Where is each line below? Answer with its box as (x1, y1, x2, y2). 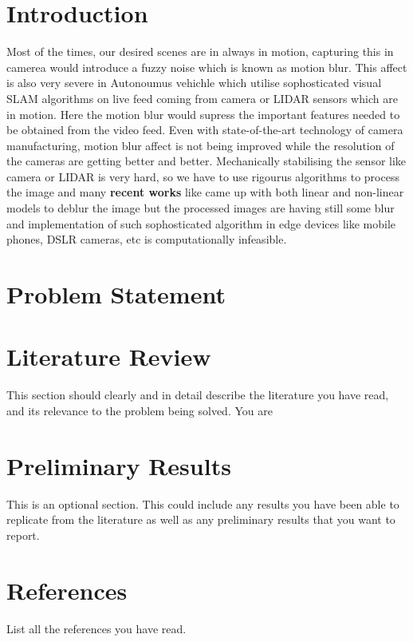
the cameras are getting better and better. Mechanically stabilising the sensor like (6, 153, 407, 169)
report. (6, 526, 40, 543)
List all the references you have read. (6, 620, 187, 636)
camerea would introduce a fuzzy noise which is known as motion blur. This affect (6, 58, 407, 75)
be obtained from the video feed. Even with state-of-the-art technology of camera (6, 121, 403, 138)
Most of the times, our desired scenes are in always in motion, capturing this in (6, 43, 394, 60)
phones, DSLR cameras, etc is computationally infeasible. (6, 231, 287, 248)
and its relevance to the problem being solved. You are (6, 402, 273, 418)
